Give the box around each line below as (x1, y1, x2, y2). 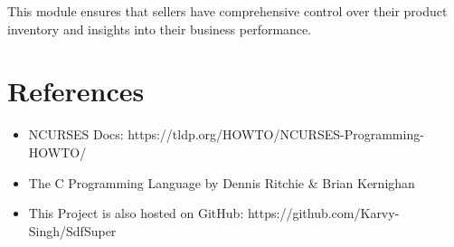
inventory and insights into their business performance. (7, 19, 312, 38)
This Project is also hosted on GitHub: (28, 204, 244, 223)
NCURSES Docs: (28, 125, 124, 144)
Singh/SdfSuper (28, 221, 117, 240)
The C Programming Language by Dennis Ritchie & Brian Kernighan (28, 173, 415, 192)
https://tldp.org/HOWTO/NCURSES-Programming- (128, 125, 424, 144)
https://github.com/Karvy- (247, 204, 400, 223)
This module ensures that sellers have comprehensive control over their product (7, 2, 448, 20)
